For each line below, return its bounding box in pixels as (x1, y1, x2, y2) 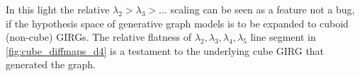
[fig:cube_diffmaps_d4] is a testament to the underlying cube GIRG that (6, 43, 325, 58)
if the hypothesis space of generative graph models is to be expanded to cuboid (6, 15, 349, 30)
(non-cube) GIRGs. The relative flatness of (6, 30, 191, 44)
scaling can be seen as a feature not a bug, (170, 2, 355, 16)
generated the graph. (6, 57, 96, 72)
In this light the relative (6, 2, 110, 16)
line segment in (250, 30, 316, 44)
